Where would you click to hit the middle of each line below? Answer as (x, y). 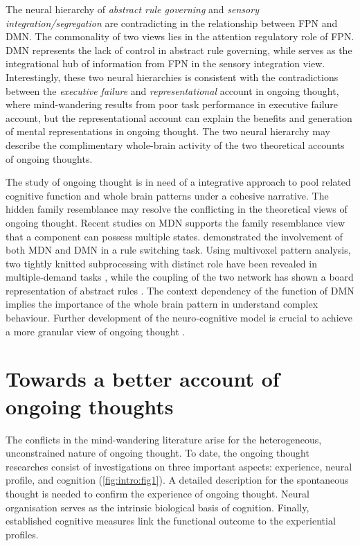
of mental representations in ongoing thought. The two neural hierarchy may (168, 131)
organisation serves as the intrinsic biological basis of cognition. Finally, (157, 507)
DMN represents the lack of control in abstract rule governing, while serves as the (179, 50)
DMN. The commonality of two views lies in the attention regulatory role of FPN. (180, 36)
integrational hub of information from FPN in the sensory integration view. (165, 63)
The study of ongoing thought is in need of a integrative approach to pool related (178, 182)
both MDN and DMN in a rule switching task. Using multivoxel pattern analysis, (178, 250)
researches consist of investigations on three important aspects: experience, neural (179, 466)
